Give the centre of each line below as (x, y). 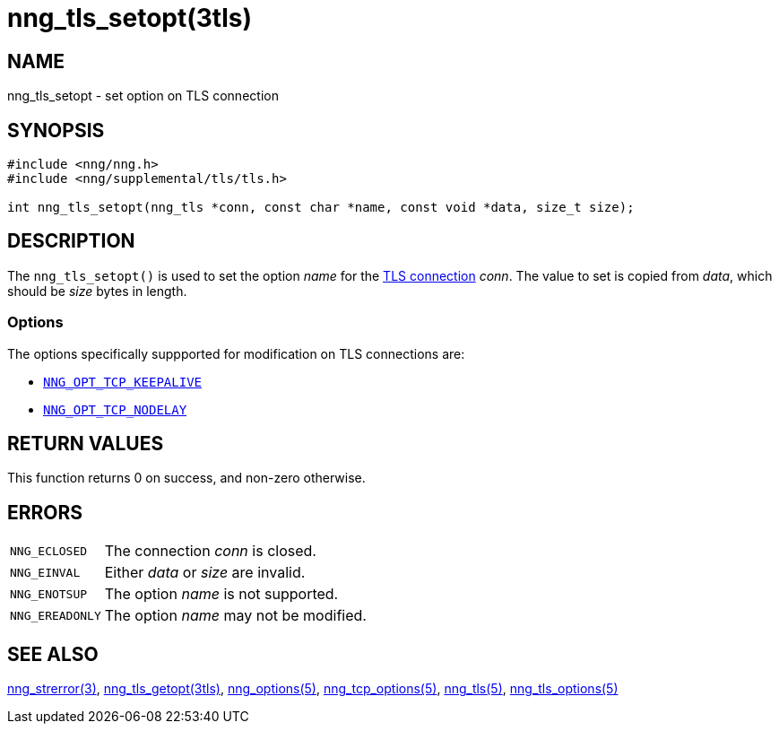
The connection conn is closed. (210, 551)
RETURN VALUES (86, 444)
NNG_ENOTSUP (49, 594)
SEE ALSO (53, 654)
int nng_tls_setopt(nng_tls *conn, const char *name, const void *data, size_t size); (321, 208)
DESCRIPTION (71, 241)
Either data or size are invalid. (205, 573)
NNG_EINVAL (45, 572)
